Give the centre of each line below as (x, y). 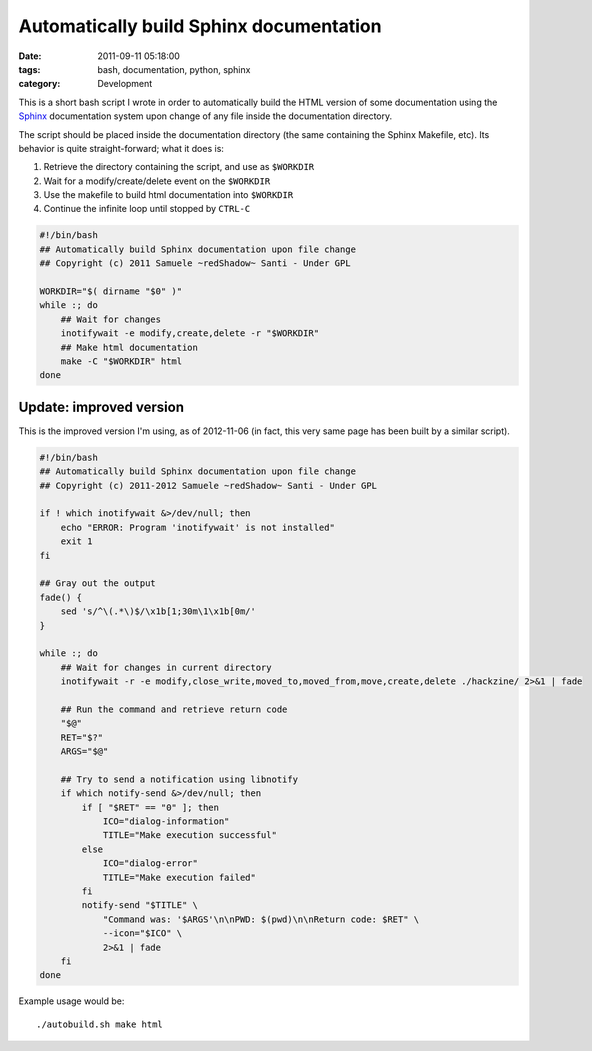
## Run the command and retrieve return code (174, 709)
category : (39, 84)
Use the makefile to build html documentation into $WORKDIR (168, 195)
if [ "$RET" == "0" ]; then (150, 807)
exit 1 (76, 541)
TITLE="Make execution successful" (189, 835)
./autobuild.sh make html (100, 1024)
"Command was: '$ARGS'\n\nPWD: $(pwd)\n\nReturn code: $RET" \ (261, 919)
